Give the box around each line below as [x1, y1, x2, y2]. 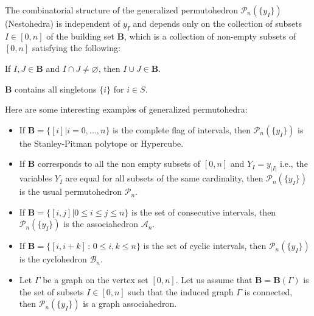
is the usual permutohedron [19, 185, 122, 198]
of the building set [46, 29, 114, 42]
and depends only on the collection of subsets [133, 17, 302, 29]
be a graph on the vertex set [43, 273, 148, 286]
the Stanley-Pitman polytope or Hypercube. [19, 136, 184, 149]
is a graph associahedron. [83, 297, 177, 310]
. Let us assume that [175, 273, 253, 286]
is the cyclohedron [19, 253, 87, 265]
